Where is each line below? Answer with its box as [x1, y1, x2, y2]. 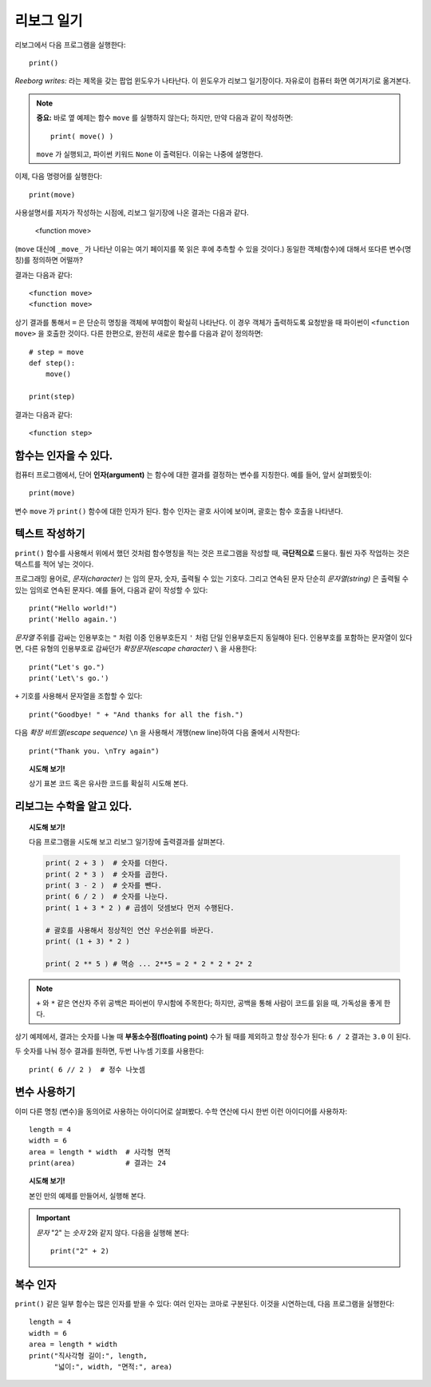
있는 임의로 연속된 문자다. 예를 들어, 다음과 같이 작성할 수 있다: [14, 585, 208, 594]
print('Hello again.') [29, 615, 118, 624]
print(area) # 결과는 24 [29, 1158, 167, 1168]
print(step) [29, 392, 76, 401]
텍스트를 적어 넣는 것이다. [14, 559, 94, 569]
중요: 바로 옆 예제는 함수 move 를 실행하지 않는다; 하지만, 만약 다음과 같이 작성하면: [36, 113, 294, 123]
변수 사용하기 [14, 1085, 76, 1099]
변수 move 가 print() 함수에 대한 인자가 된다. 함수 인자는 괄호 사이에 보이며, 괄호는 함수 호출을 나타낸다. [14, 506, 343, 515]
